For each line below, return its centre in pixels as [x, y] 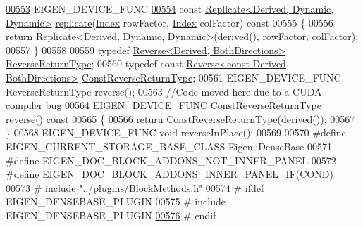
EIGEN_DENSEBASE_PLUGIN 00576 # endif [111, 215]
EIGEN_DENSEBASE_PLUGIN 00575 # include [116, 201]
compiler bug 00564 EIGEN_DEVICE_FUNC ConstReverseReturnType [164, 105]
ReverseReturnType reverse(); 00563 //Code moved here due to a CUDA [164, 91]
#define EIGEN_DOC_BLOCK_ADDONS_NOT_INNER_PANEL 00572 [171, 160]
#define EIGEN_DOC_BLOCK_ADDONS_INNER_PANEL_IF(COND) [170, 174]
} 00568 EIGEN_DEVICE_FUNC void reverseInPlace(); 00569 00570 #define [176, 132]
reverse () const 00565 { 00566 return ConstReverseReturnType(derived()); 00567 [180, 118]
